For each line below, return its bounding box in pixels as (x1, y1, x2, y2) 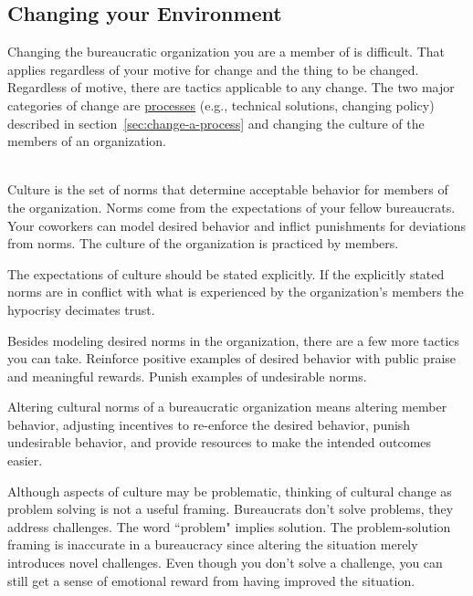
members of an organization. (7, 131, 166, 151)
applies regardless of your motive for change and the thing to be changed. (7, 59, 419, 78)
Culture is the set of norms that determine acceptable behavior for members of (7, 180, 448, 199)
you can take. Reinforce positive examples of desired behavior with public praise (7, 349, 457, 368)
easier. (7, 451, 43, 470)
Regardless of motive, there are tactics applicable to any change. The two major (7, 78, 455, 97)
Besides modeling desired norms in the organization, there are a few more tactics (7, 330, 460, 350)
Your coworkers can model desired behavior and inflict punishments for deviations (7, 215, 466, 235)
